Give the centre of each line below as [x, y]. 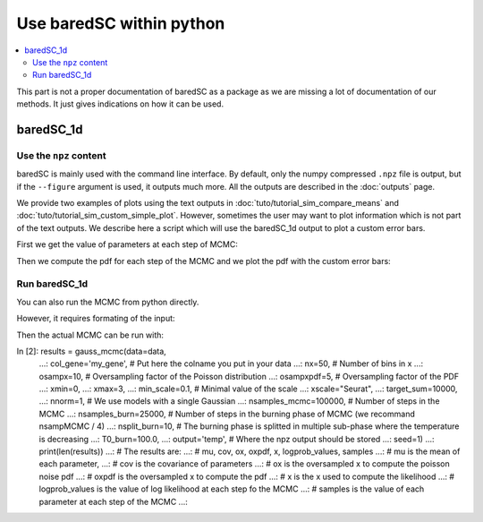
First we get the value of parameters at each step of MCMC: [127, 244]
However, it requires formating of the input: [96, 319]
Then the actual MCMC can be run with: [90, 335]
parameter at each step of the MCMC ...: [113, 501]
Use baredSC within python [121, 23]
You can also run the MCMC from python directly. [108, 302]
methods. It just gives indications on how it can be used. [120, 104]
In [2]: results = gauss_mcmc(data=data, [92, 351]
